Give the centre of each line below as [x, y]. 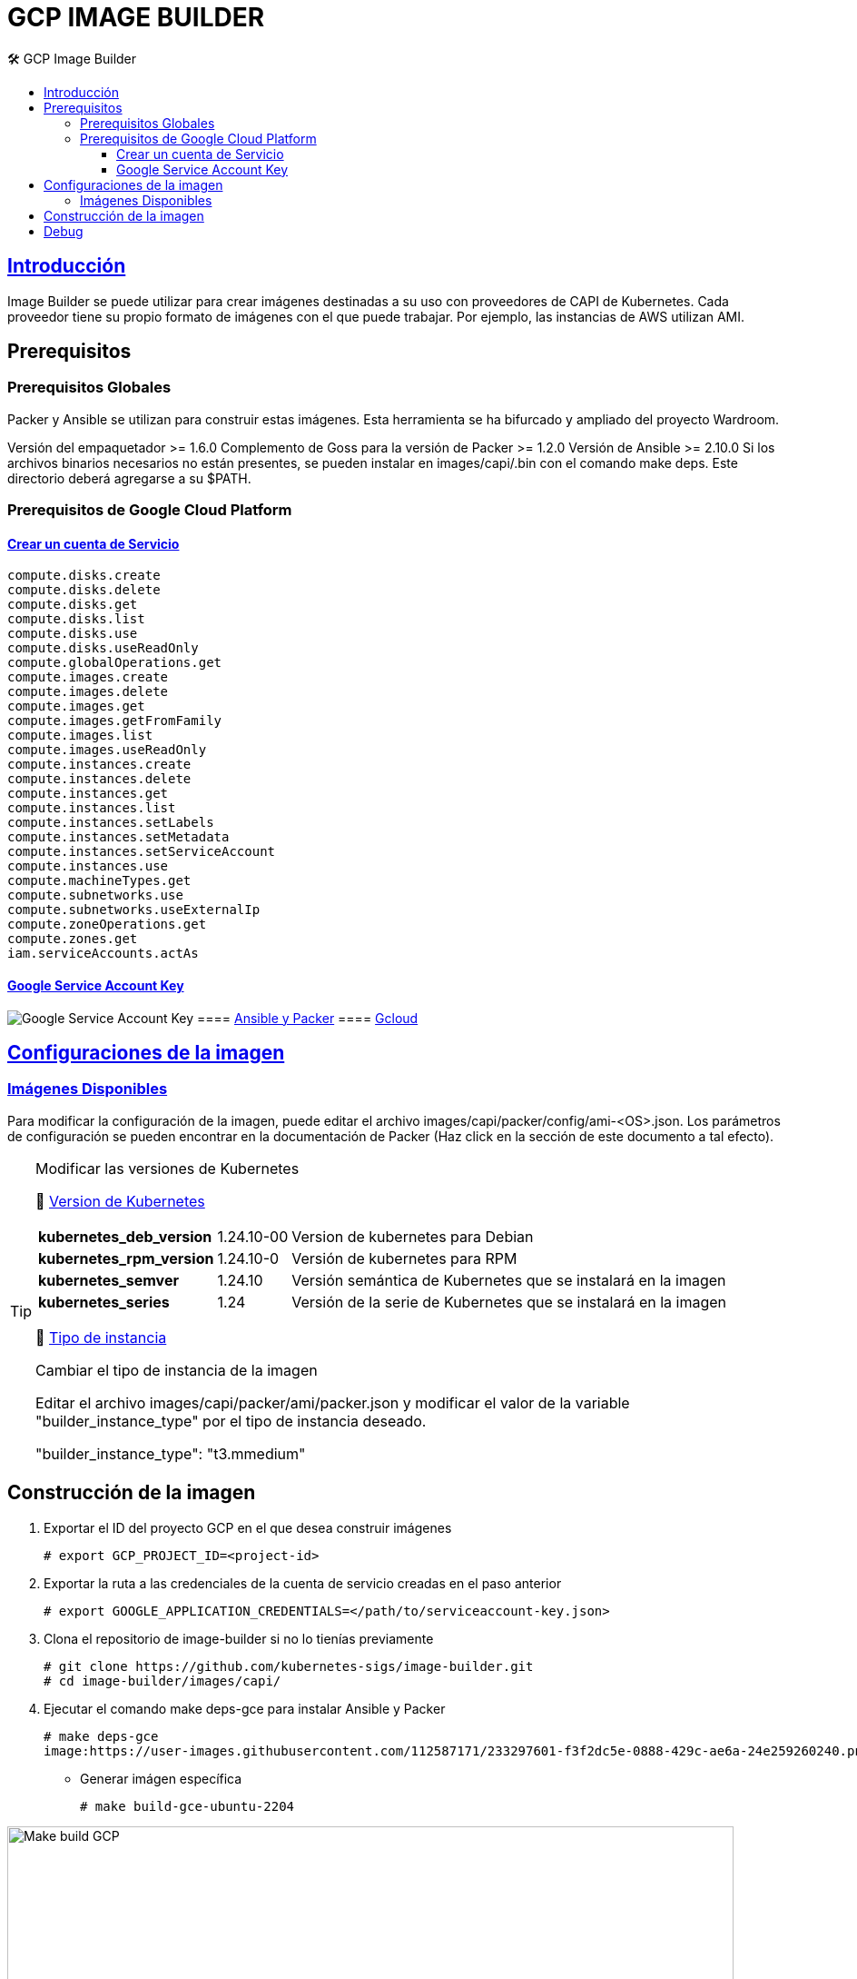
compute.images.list [80, 736]
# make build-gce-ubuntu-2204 [187, 1806]
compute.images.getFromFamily [115, 721]
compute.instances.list [92, 808]
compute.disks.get [73, 605]
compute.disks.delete [84, 590]
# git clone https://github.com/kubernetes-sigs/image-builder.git [289, 1666]
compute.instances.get [88, 794]
